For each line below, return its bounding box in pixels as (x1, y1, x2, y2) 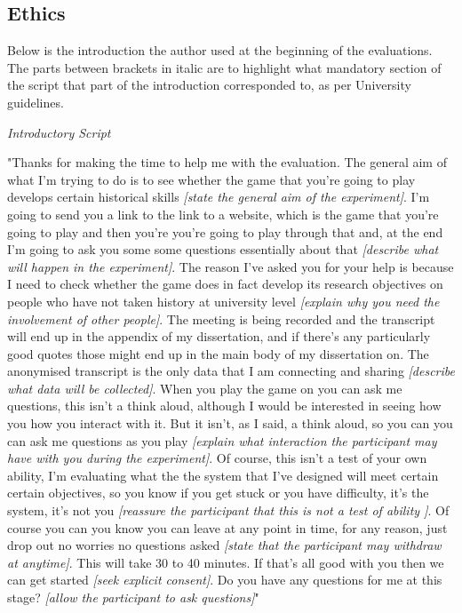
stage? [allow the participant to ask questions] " (7, 588, 259, 607)
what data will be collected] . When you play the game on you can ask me (7, 378, 402, 397)
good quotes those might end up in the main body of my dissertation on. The (7, 344, 429, 362)
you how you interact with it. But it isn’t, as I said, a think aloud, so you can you (7, 414, 453, 433)
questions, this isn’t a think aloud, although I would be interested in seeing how (7, 396, 442, 415)
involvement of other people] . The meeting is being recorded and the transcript (7, 309, 435, 328)
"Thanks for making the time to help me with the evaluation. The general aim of (7, 153, 447, 171)
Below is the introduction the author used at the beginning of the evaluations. (7, 41, 433, 60)
